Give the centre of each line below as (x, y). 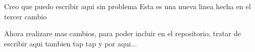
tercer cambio (25, 16)
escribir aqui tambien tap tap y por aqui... (71, 43)
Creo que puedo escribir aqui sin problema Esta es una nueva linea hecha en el (128, 6)
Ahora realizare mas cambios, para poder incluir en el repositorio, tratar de (123, 33)
